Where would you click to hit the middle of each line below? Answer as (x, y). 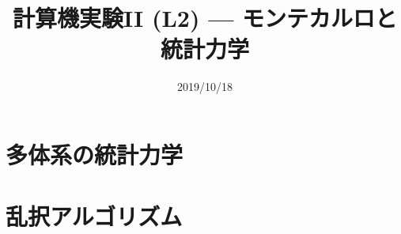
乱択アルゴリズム (94, 216)
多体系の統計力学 (95, 154)
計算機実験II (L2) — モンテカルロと (205, 18)
